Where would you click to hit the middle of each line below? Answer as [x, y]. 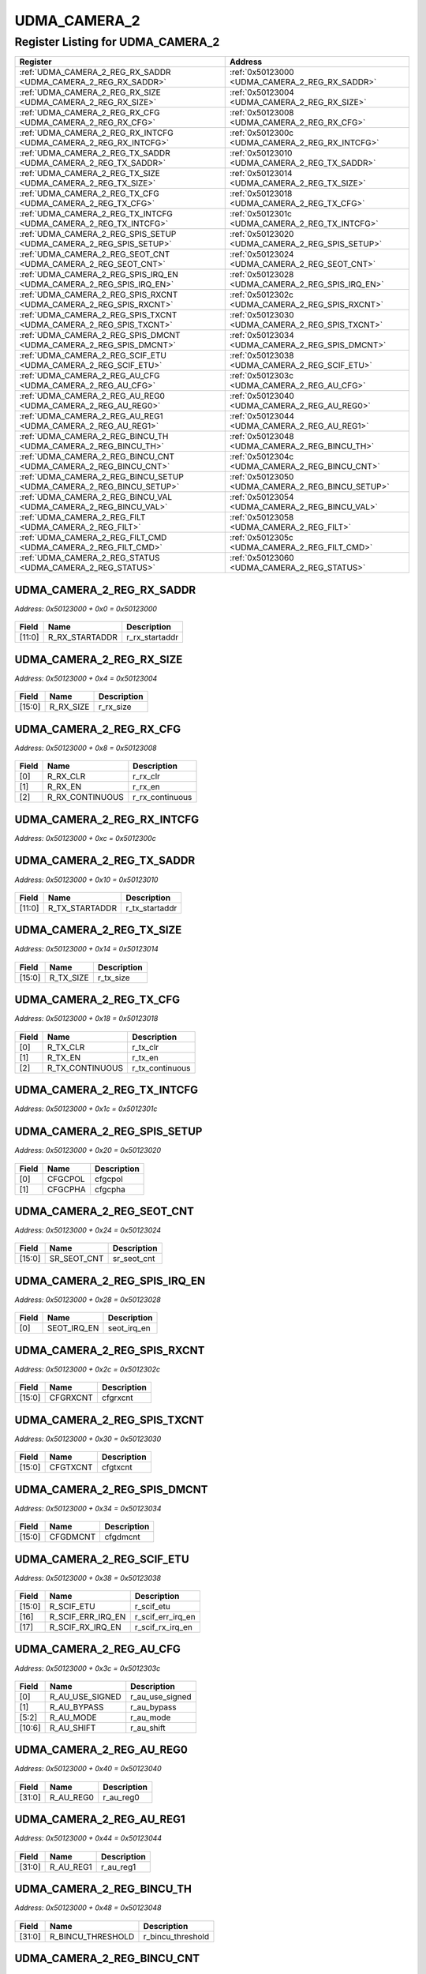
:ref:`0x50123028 [262, 275]
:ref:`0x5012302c [261, 295]
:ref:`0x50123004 [262, 92]
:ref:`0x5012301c [260, 214]
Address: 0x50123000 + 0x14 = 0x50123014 [87, 949]
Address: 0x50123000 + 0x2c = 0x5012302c [88, 1369]
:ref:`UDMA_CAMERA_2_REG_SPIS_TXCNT [98, 315]
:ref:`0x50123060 [262, 558]
